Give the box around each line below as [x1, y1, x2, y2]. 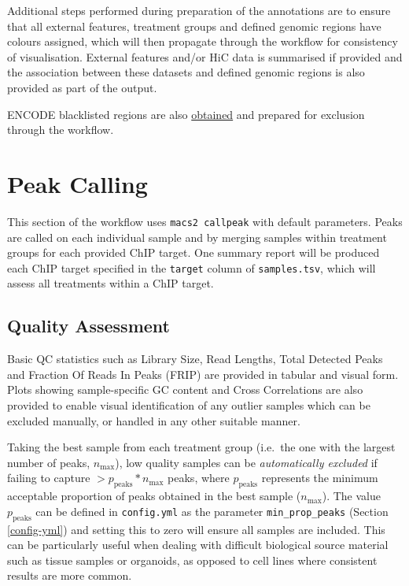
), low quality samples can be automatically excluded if [115, 454, 378, 470]
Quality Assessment [7, 313, 170, 338]
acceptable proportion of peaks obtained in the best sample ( [7, 488, 301, 504]
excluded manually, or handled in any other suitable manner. [7, 412, 300, 428]
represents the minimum [261, 469, 378, 486]
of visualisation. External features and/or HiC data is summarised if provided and [7, 48, 403, 65]
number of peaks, [7, 454, 90, 470]
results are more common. [7, 567, 132, 584]
